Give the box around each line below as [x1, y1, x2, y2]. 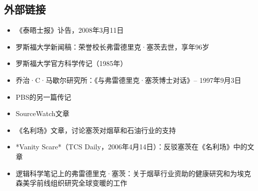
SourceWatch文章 [15, 108, 70, 119]
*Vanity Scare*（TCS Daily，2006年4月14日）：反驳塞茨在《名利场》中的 [15, 141, 248, 152]
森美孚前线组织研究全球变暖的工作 [15, 178, 127, 188]
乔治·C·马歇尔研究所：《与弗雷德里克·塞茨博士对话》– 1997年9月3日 [15, 74, 242, 85]
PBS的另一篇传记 [15, 91, 72, 102]
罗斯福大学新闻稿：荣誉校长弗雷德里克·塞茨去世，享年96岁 [15, 41, 209, 52]
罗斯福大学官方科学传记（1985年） [15, 58, 127, 68]
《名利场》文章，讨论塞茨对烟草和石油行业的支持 [15, 125, 176, 135]
